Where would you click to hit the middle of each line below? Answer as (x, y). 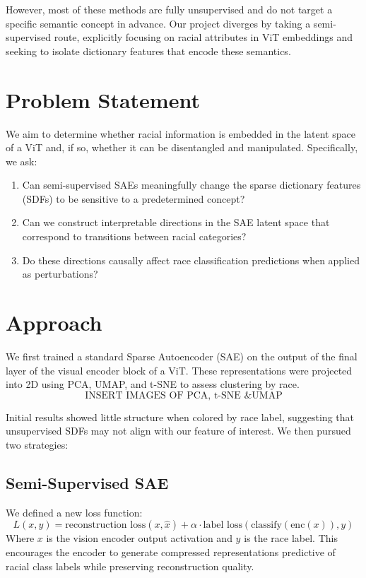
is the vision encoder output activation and (139, 538)
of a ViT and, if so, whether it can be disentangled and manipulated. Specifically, (182, 147)
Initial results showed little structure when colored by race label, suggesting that (180, 417)
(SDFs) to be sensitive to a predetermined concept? (134, 198)
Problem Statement (103, 99)
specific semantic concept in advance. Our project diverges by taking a (158, 23)
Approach (54, 323)
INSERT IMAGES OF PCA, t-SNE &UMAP (184, 395)
